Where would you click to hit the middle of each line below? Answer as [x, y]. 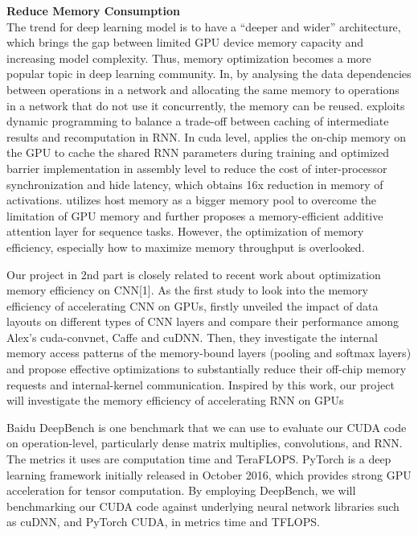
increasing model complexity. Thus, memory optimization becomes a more [189, 58]
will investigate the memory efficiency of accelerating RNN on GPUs [175, 400]
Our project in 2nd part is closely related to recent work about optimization [194, 274]
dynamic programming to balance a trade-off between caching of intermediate [198, 121]
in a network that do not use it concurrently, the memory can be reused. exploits [206, 105]
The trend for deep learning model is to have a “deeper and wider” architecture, [204, 26]
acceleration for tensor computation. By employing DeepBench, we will [181, 490]
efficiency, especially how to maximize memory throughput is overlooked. [186, 247]
